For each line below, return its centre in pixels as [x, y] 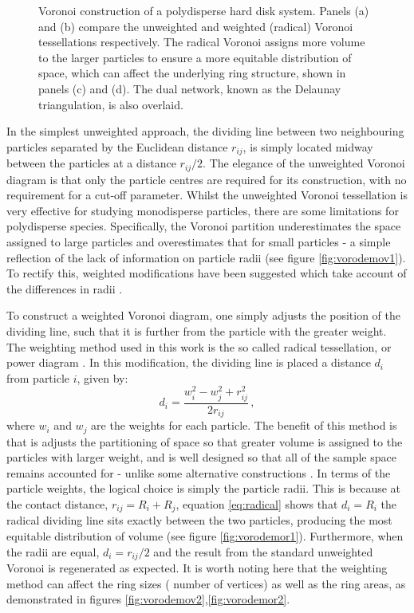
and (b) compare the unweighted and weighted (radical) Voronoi [196, 26]
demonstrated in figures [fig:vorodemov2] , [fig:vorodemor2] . [148, 599]
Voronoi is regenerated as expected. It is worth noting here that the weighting [197, 568]
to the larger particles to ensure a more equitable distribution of [195, 57]
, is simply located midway [308, 146]
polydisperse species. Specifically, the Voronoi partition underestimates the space [204, 226]
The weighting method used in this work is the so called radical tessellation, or [199, 346]
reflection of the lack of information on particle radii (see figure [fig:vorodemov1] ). [206, 257]
